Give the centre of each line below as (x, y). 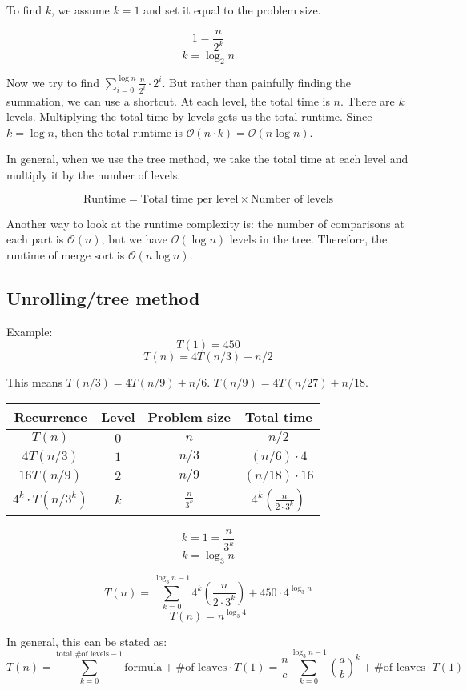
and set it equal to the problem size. (232, 10)
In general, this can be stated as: (87, 641)
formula (143, 667)
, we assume (80, 10)
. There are (368, 100)
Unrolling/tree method (103, 297)
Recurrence (50, 416)
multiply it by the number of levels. (94, 175)
